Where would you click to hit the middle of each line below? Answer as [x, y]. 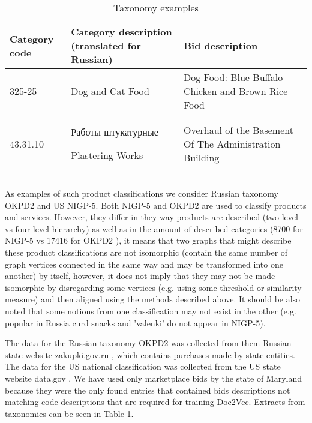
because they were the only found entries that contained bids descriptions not [148, 390]
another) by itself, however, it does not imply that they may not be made [140, 276]
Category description [121, 31]
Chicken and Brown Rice [235, 91]
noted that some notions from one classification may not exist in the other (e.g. [151, 310]
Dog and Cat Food [110, 91]
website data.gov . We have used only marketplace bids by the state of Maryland [154, 378]
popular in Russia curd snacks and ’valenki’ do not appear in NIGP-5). [135, 322]
